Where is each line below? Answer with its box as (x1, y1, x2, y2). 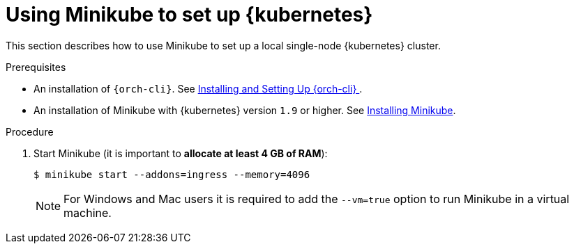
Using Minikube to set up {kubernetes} (6, 3, 373, 26)
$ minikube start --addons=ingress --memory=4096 (33, 168, 310, 180)
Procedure (6, 125, 54, 138)
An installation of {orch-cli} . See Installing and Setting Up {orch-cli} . (33, 82, 363, 95)
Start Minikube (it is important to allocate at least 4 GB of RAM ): (33, 147, 328, 159)
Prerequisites (6, 61, 66, 73)
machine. (63, 205, 112, 220)
